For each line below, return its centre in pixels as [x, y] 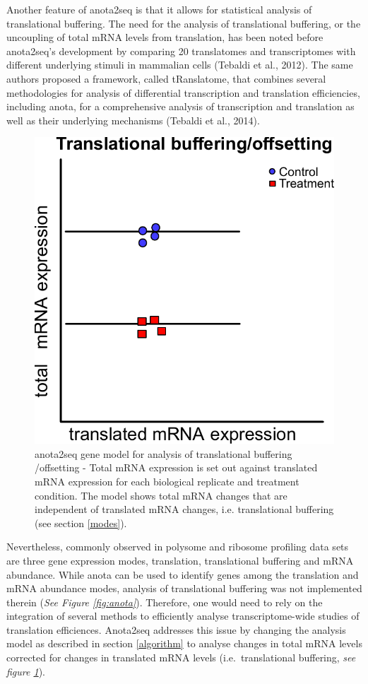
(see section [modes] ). [81, 523]
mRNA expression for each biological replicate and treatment [167, 481]
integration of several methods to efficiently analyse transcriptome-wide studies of [183, 616]
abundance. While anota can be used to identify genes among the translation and [183, 574]
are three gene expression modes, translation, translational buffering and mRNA [180, 560]
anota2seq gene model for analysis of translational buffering [164, 453]
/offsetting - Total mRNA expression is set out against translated [176, 467]
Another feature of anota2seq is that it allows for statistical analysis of [159, 9]
